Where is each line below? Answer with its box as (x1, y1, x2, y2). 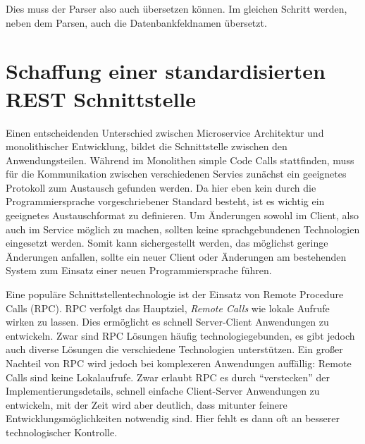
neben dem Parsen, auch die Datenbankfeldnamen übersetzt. (6, 15, 267, 30)
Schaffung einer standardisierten (6, 56, 326, 85)
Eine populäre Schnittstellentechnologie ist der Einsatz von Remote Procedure (6, 287, 344, 302)
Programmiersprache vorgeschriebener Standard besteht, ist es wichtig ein (6, 194, 325, 209)
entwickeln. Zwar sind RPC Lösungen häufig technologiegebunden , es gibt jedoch (6, 328, 355, 343)
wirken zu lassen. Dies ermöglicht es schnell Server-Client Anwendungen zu (6, 314, 329, 329)
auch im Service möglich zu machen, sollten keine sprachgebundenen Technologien (6, 221, 360, 236)
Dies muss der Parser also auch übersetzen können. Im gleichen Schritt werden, (6, 1, 347, 16)
